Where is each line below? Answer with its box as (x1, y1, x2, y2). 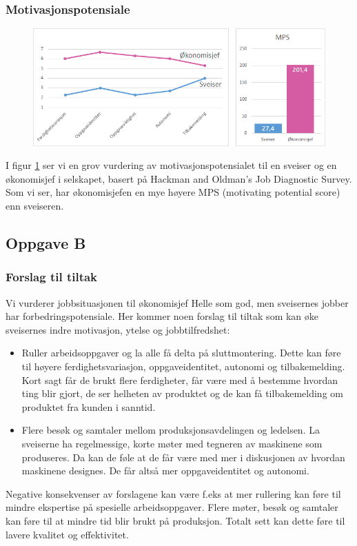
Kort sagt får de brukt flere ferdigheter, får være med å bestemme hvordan (21, 372, 338, 387)
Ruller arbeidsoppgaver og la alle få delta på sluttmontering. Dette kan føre (21, 345, 341, 360)
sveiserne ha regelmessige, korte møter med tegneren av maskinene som (21, 436, 323, 450)
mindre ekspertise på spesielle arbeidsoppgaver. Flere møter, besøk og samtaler (6, 500, 338, 514)
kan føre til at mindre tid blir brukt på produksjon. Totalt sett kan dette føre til (6, 513, 345, 527)
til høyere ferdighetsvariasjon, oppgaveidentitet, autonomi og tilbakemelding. (21, 358, 345, 373)
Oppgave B (6, 232, 86, 253)
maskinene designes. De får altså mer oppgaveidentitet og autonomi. (21, 463, 309, 478)
